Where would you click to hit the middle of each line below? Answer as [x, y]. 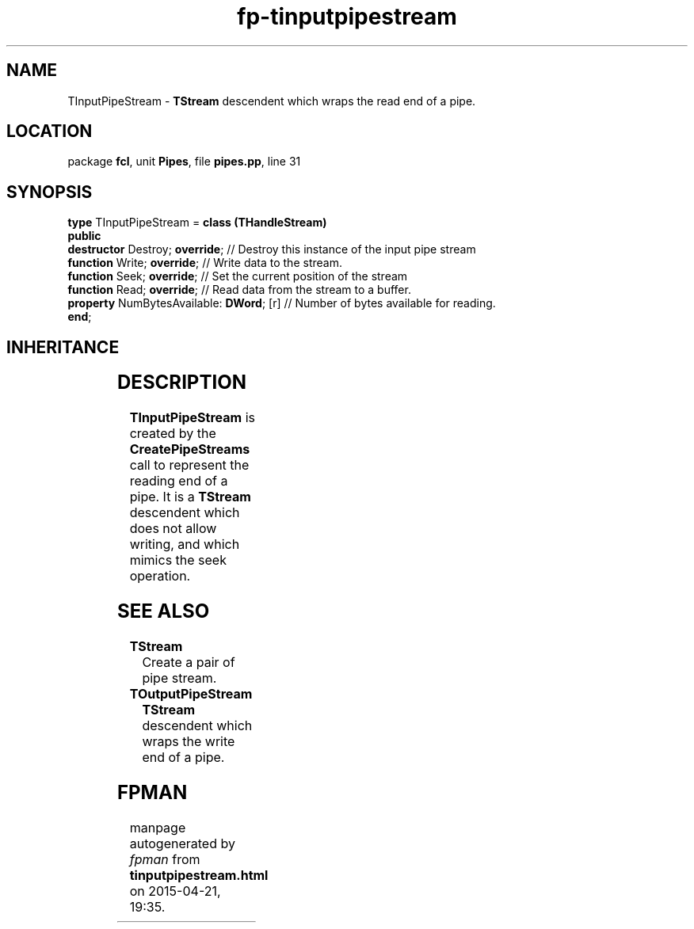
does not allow [173, 529]
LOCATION [50, 131]
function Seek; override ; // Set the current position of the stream [238, 276]
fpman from [165, 859]
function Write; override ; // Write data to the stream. [205, 263]
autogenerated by [182, 843]
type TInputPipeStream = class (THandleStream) [197, 223]
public [84, 236]
